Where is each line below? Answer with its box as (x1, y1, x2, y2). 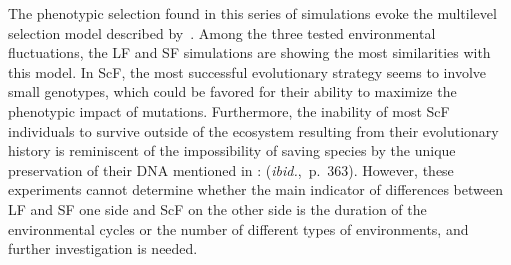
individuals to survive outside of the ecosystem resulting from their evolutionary (8, 120, 499, 141)
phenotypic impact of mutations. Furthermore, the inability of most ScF (8, 100, 450, 121)
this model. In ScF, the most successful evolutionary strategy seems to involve (8, 61, 487, 82)
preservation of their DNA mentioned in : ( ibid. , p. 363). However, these (8, 159, 454, 180)
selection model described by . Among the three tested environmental (8, 22, 436, 43)
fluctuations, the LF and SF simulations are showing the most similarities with (8, 42, 491, 63)
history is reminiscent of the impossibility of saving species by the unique (8, 140, 456, 161)
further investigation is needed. (8, 238, 198, 259)
